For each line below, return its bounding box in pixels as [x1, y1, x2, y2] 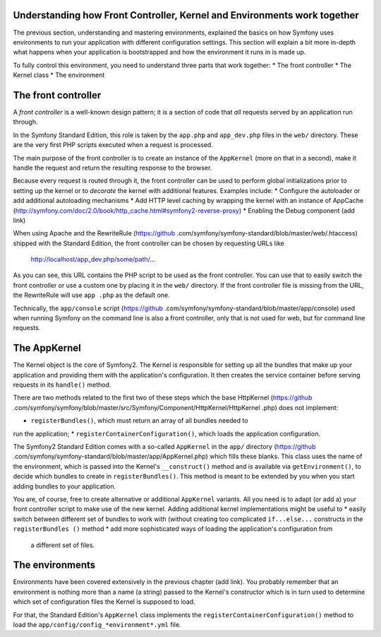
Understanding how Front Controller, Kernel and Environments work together [13, 9, 359, 21]
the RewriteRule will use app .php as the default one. [13, 291, 170, 300]
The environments [13, 559, 96, 571]
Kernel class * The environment [13, 71, 105, 79]
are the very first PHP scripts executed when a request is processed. [13, 141, 213, 149]
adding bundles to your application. [13, 481, 116, 491]
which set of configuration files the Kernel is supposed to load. [13, 597, 195, 606]
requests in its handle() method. [13, 380, 111, 389]
